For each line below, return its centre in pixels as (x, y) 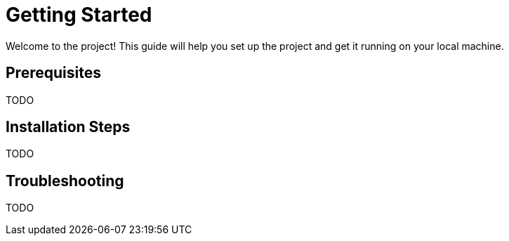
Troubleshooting (65, 181)
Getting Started (79, 15)
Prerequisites (53, 73)
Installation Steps (68, 127)
